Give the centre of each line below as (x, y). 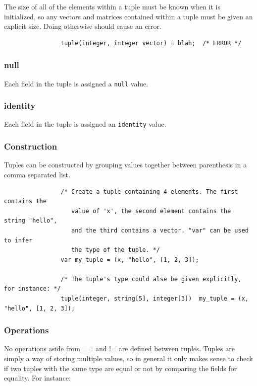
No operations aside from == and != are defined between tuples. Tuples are (119, 348)
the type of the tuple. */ (116, 250)
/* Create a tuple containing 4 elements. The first (149, 192)
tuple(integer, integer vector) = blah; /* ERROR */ (151, 43)
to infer (18, 240)
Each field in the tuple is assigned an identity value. (85, 124)
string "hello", (31, 221)
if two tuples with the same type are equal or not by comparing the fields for (121, 368)
